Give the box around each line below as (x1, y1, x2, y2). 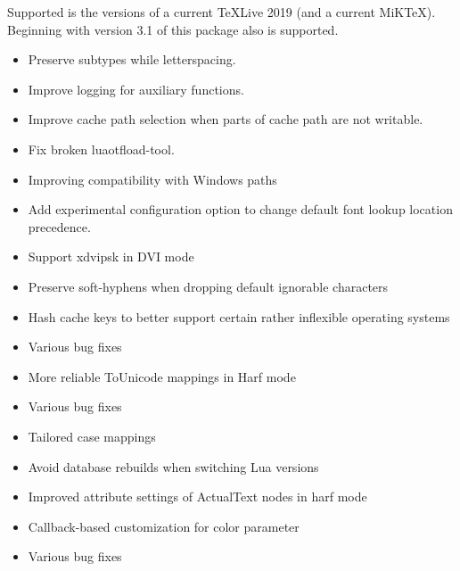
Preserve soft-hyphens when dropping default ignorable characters (28, 277, 389, 295)
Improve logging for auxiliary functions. (28, 79, 244, 98)
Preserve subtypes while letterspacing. (28, 50, 236, 69)
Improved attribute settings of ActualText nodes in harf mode (28, 487, 367, 506)
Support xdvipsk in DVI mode (28, 247, 194, 266)
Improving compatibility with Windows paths (28, 170, 277, 188)
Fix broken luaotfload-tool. (28, 139, 175, 158)
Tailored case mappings (28, 426, 156, 445)
